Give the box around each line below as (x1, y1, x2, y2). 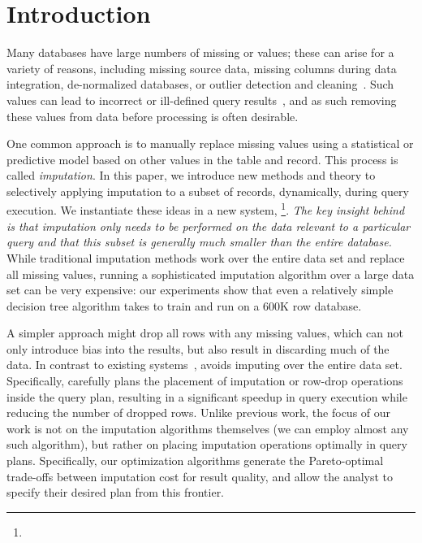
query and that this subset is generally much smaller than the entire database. (6, 233, 392, 250)
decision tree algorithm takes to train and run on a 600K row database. (6, 297, 362, 314)
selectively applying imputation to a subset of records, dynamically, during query (6, 182, 409, 199)
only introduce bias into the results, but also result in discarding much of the (6, 340, 390, 357)
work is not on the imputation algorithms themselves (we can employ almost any (6, 419, 409, 437)
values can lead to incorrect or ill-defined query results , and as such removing (6, 91, 397, 108)
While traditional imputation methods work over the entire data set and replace (6, 249, 405, 266)
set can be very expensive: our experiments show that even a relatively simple (6, 281, 394, 298)
